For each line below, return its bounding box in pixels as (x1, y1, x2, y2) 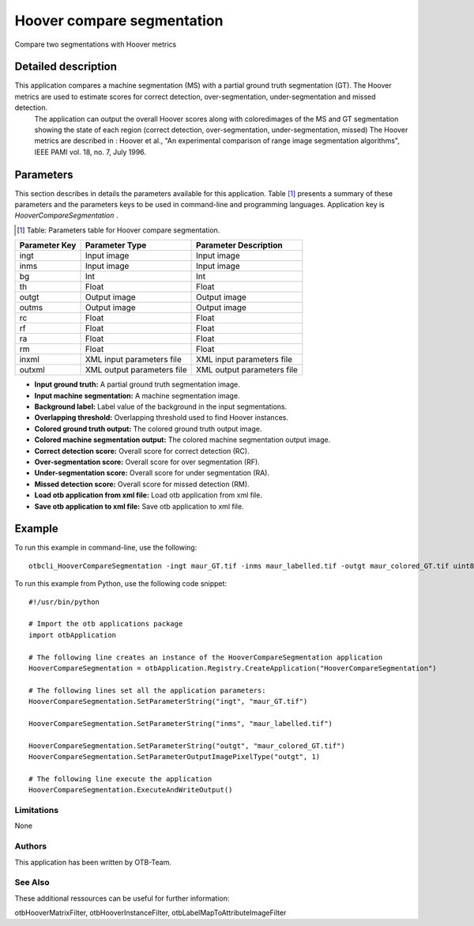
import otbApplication (28, 630, 117, 640)
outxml (19, 365, 45, 376)
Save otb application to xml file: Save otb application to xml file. (34, 501, 244, 511)
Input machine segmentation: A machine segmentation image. (34, 391, 240, 400)
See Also (14, 877, 50, 888)
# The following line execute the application (28, 774, 213, 783)
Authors (14, 841, 47, 852)
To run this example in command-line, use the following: (14, 542, 197, 553)
